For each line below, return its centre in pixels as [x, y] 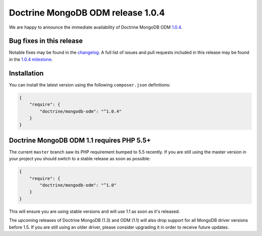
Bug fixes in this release [46, 41]
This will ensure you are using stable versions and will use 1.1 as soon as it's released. [94, 211]
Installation [26, 73]
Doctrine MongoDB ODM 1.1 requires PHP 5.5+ [80, 140]
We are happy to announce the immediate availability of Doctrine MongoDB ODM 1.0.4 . [96, 27]
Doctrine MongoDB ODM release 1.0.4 [87, 13]
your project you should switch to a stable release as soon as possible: [80, 159]
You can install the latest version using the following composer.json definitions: [90, 84]
